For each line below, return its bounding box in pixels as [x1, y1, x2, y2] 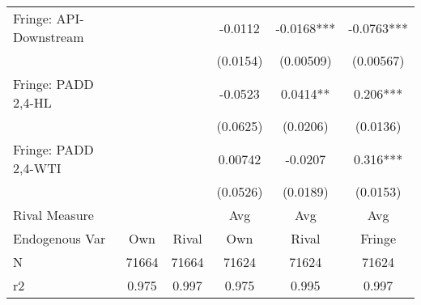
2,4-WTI [13, 159, 62, 177]
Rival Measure [13, 205, 94, 224]
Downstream [13, 28, 84, 46]
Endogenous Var [13, 229, 106, 248]
